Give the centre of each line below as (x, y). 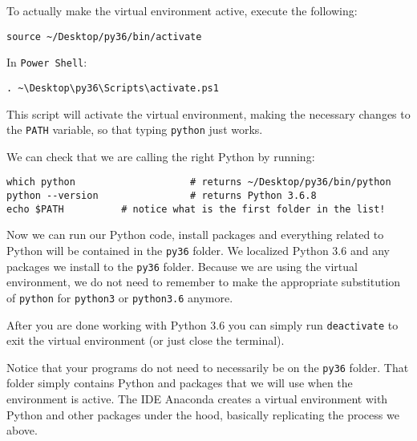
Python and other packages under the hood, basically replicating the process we (203, 414)
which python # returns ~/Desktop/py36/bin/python (199, 182)
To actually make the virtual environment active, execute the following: (182, 10)
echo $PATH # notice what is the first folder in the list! (196, 209)
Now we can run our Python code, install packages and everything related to (195, 235)
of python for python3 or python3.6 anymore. (120, 297)
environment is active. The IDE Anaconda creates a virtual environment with (197, 399)
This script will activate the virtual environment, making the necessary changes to (208, 113)
